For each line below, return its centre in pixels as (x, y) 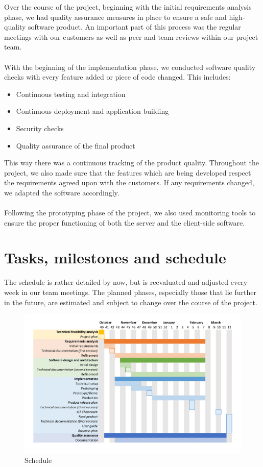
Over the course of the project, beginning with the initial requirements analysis (128, 7)
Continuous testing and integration (71, 94)
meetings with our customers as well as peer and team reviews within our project (131, 36)
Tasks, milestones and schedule (115, 257)
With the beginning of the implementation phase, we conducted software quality (130, 67)
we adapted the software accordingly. (62, 192)
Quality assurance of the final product (76, 145)
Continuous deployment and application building (92, 111)
